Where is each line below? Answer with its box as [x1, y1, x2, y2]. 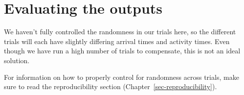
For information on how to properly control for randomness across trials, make [4, 71, 239, 82]
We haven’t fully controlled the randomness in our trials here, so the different [4, 26, 236, 37]
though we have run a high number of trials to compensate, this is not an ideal [4, 46, 241, 56]
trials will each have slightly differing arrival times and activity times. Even [4, 36, 230, 46]
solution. [4, 55, 30, 65]
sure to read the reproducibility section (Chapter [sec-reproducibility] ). [4, 81, 217, 92]
